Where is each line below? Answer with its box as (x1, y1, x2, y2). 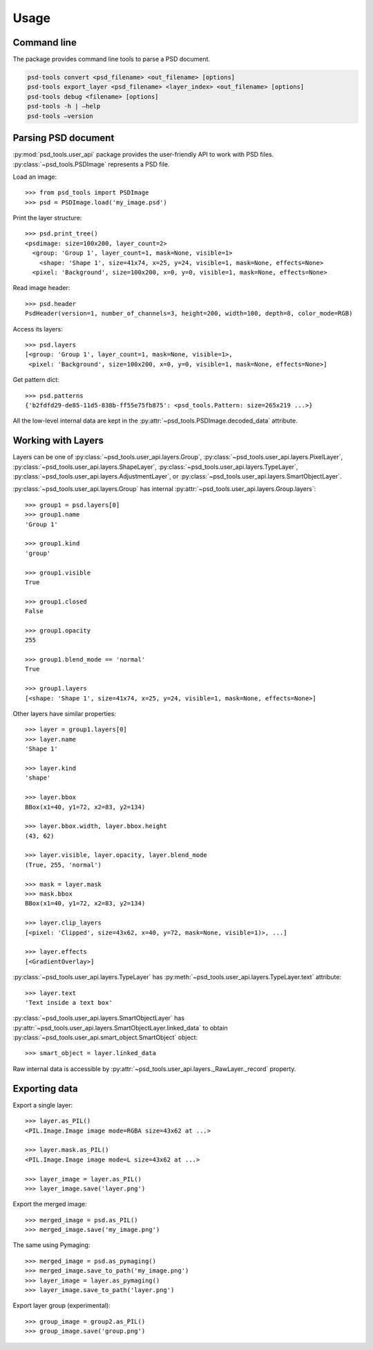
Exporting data (12, 1083, 79, 1095)
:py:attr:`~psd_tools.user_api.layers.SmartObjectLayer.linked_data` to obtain (12, 1023, 228, 1032)
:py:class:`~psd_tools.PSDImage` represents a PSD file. (12, 160, 170, 168)
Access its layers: (12, 325, 64, 333)
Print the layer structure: (12, 214, 82, 222)
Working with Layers (12, 435, 104, 447)
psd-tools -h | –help (27, 102, 101, 110)
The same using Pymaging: (12, 1241, 90, 1249)
